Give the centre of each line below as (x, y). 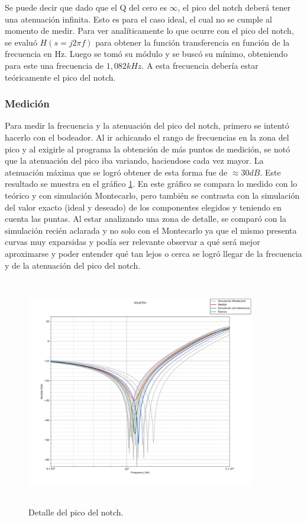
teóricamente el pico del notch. (60, 77)
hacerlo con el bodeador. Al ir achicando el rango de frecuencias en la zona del (147, 137)
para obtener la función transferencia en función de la (193, 42)
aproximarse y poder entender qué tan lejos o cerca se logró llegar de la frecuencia (153, 253)
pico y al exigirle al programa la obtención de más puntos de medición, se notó (148, 149)
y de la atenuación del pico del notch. (73, 265)
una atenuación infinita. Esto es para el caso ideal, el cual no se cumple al (139, 19)
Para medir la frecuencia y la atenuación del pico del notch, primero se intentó (147, 125)
